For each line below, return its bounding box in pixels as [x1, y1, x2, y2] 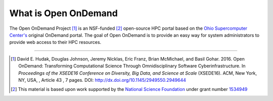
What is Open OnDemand [9, 8, 118, 19]
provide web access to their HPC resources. [9, 39, 102, 45]
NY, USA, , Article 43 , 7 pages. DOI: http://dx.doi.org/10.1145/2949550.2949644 [18, 77, 187, 83]
